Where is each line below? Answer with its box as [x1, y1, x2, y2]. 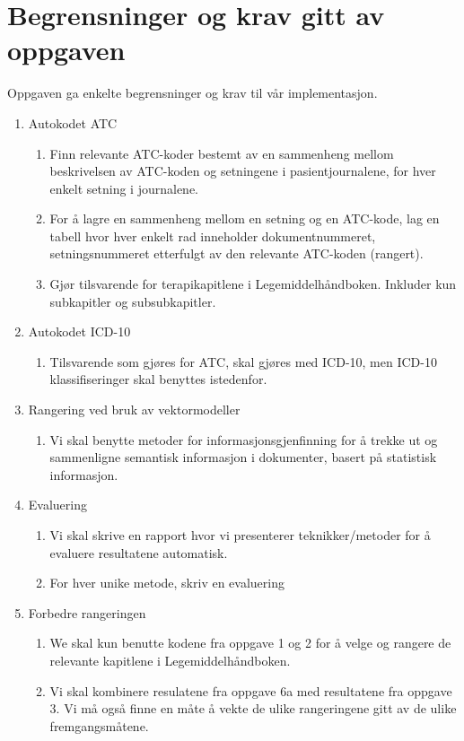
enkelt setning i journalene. [49, 179, 199, 197]
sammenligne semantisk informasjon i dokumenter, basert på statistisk [49, 448, 437, 466]
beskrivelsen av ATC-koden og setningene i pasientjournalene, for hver [49, 161, 436, 180]
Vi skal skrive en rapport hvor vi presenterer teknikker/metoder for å [49, 526, 431, 544]
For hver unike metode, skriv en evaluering [49, 573, 285, 592]
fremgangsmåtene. [49, 716, 149, 735]
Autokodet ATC [28, 113, 118, 132]
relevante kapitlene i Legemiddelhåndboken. [49, 650, 291, 669]
